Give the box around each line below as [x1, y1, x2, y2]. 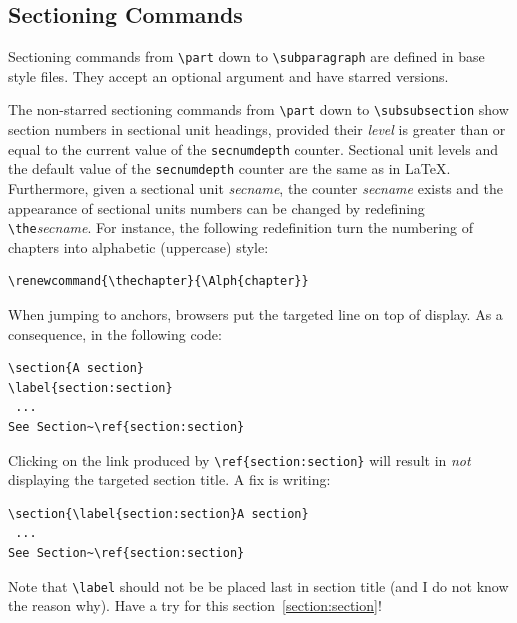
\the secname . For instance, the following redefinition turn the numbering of [8, 217, 473, 238]
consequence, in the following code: [8, 323, 222, 344]
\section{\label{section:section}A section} [8, 506, 309, 521]
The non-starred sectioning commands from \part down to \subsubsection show [8, 99, 509, 120]
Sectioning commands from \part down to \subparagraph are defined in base [8, 46, 485, 67]
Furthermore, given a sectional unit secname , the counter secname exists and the [8, 178, 503, 199]
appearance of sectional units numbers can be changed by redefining [8, 197, 425, 218]
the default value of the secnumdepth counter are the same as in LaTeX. [8, 158, 451, 179]
